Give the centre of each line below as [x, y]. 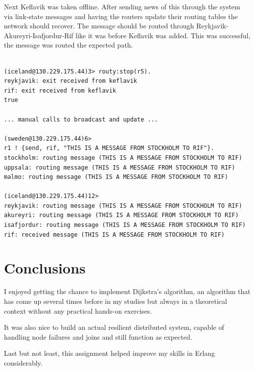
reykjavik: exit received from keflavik [71, 81]
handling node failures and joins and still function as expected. [98, 336]
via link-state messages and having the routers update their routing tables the [121, 16]
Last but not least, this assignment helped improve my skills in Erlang [110, 353]
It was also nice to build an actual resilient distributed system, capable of [114, 327]
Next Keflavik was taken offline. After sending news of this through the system [122, 6]
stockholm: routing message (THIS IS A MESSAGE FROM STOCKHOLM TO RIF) [123, 158]
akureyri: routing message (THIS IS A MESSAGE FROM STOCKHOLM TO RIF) [121, 215]
